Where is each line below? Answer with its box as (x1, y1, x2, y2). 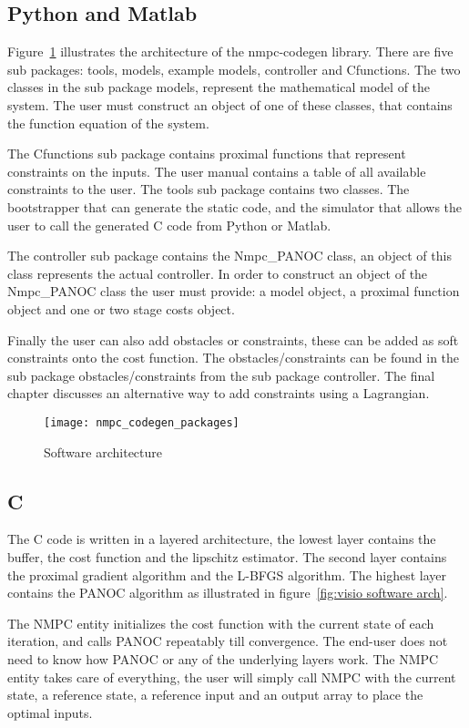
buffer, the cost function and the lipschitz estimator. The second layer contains (7, 547, 447, 566)
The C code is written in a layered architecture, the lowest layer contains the (7, 529, 436, 549)
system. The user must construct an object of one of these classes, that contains (7, 95, 453, 114)
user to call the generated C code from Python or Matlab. (7, 215, 331, 234)
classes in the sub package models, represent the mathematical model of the (7, 77, 431, 97)
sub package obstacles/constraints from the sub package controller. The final (7, 365, 435, 385)
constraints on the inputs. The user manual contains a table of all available (7, 161, 426, 180)
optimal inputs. (7, 702, 93, 722)
